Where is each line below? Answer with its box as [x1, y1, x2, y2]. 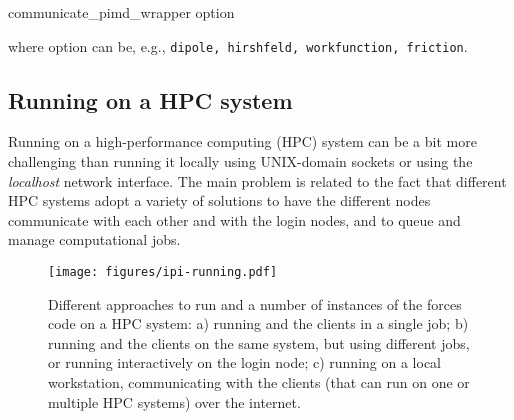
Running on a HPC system [8, 84, 293, 115]
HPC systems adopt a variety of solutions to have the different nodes [8, 190, 431, 211]
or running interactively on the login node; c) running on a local [48, 352, 441, 373]
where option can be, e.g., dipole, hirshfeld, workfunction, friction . [8, 35, 468, 56]
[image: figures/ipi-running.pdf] [48, 265, 278, 280]
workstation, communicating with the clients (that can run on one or [48, 372, 470, 393]
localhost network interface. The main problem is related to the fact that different [8, 170, 507, 191]
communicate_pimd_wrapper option [8, 2, 235, 22]
